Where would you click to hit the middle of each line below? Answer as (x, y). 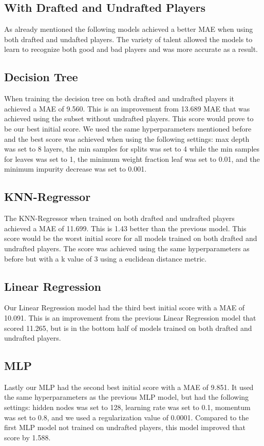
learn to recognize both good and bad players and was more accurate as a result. (131, 49)
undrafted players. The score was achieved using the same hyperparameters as (127, 248)
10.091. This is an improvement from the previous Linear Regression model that (130, 317)
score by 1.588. (27, 437)
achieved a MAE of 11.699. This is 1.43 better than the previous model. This (125, 228)
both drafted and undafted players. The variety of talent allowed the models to (128, 39)
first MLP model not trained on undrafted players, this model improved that (125, 427)
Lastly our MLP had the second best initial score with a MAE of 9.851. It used (129, 387)
